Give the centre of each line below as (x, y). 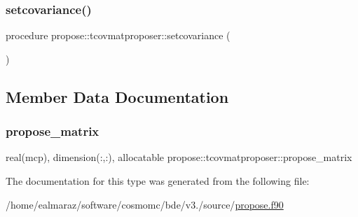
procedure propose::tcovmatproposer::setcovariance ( (118, 35)
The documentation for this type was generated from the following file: (158, 181)
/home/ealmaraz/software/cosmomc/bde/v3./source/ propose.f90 (145, 204)
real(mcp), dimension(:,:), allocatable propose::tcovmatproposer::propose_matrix (179, 157)
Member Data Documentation (117, 96)
